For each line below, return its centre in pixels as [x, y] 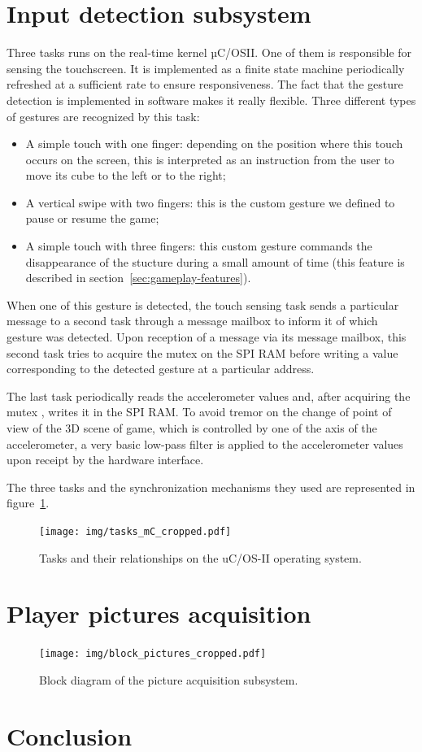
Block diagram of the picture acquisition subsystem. [169, 680]
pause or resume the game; [92, 218]
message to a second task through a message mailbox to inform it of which [192, 321]
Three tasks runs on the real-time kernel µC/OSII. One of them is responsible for [209, 52]
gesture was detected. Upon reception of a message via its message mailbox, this [207, 337]
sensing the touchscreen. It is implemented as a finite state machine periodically [206, 68]
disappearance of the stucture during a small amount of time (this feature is [215, 261]
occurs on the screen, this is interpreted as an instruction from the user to [210, 159]
